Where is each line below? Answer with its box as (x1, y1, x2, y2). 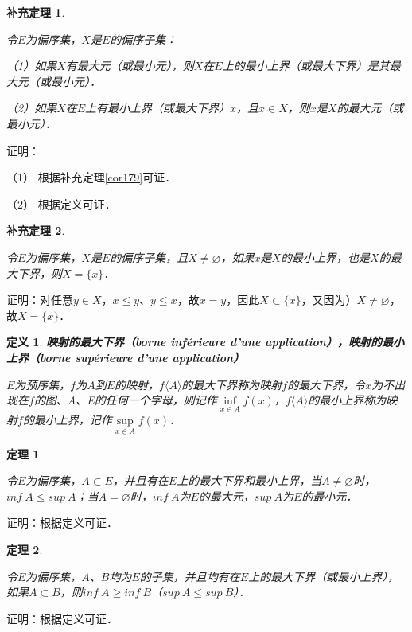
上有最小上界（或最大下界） (85, 99, 231, 116)
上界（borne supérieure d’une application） (6, 349, 245, 365)
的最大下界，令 (287, 376, 366, 392)
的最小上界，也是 (281, 248, 371, 265)
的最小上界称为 (308, 392, 387, 408)
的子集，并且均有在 (139, 568, 240, 584)
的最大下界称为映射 (181, 376, 282, 392)
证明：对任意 (6, 291, 73, 308)
